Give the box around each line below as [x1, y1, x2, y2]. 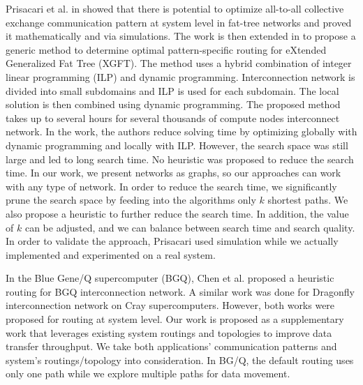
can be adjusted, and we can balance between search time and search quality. [24, 220, 355, 234]
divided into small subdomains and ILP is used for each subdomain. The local [6, 83, 339, 98]
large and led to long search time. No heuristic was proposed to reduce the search [6, 151, 354, 166]
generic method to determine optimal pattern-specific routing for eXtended [6, 42, 327, 56]
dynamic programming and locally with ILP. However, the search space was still [6, 137, 348, 152]
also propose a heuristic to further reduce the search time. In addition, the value [6, 206, 349, 220]
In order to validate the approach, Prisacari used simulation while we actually [6, 234, 339, 248]
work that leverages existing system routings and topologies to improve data [6, 325, 332, 340]
